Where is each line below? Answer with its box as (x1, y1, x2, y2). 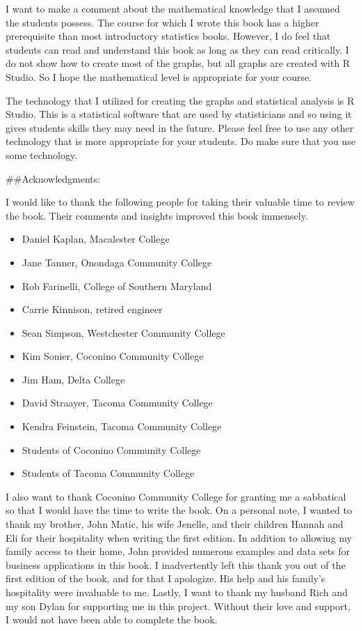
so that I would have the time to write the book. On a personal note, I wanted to (6, 503, 352, 517)
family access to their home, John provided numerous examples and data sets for (6, 544, 351, 558)
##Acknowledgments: (6, 171, 101, 185)
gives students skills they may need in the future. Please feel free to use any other (6, 120, 354, 135)
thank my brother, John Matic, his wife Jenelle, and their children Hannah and (6, 517, 344, 531)
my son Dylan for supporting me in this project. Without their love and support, (6, 598, 351, 613)
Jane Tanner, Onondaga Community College (22, 254, 212, 269)
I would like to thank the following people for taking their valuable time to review (6, 195, 355, 209)
